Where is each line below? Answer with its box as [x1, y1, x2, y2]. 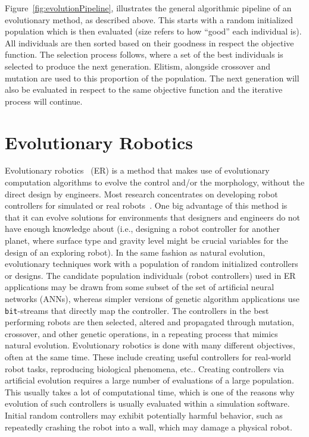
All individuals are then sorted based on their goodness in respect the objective [5, 36, 294, 49]
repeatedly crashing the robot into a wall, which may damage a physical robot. [5, 420, 292, 433]
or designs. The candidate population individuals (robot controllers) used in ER [5, 269, 296, 281]
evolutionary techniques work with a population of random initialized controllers [5, 257, 298, 270]
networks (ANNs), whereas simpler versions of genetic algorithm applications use [5, 293, 300, 304]
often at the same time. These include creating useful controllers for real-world [5, 351, 291, 363]
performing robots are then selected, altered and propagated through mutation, [5, 316, 294, 328]
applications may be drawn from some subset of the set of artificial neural [5, 281, 274, 293]
